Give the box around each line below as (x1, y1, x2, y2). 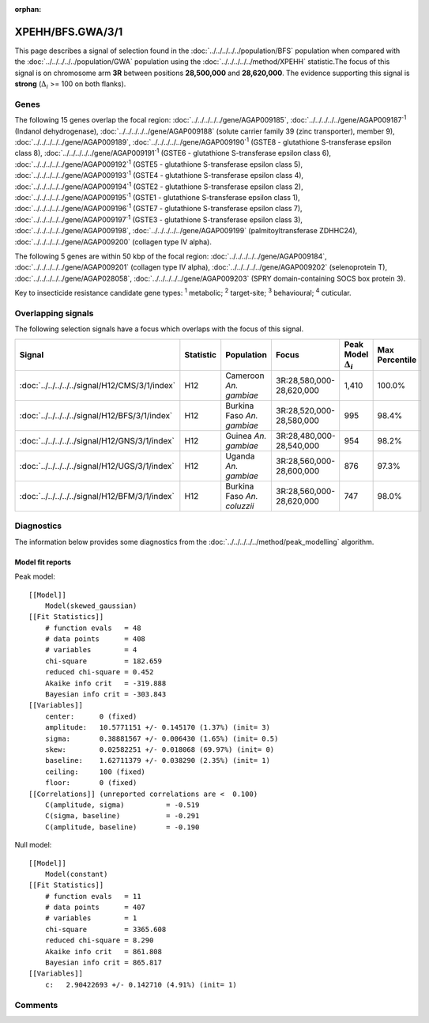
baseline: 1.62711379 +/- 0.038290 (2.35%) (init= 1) (44, 756, 270, 765)
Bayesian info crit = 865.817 (44, 958, 162, 968)
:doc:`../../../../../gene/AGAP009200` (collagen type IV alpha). (14, 237, 213, 247)
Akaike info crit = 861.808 (44, 947, 162, 956)
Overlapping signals (14, 308, 94, 319)
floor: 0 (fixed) (44, 779, 137, 787)
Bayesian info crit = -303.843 (44, 690, 167, 699)
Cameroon (225, 370, 265, 381)
